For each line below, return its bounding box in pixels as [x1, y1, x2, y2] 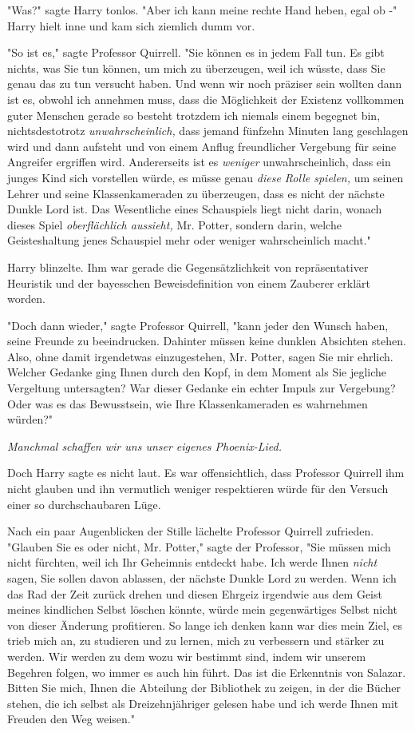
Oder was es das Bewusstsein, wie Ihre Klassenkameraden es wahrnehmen [7, 395, 368, 412]
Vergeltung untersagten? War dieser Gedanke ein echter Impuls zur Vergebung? [7, 380, 396, 396]
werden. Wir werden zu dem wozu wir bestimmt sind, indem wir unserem [7, 647, 366, 664]
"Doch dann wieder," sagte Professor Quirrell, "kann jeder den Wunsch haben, [7, 316, 389, 333]
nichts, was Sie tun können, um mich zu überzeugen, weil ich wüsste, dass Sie [7, 59, 385, 76]
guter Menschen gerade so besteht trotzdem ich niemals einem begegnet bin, [7, 106, 381, 123]
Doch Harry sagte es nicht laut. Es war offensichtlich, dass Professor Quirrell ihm [7, 464, 405, 481]
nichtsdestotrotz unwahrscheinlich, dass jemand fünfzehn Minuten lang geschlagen [7, 122, 409, 139]
